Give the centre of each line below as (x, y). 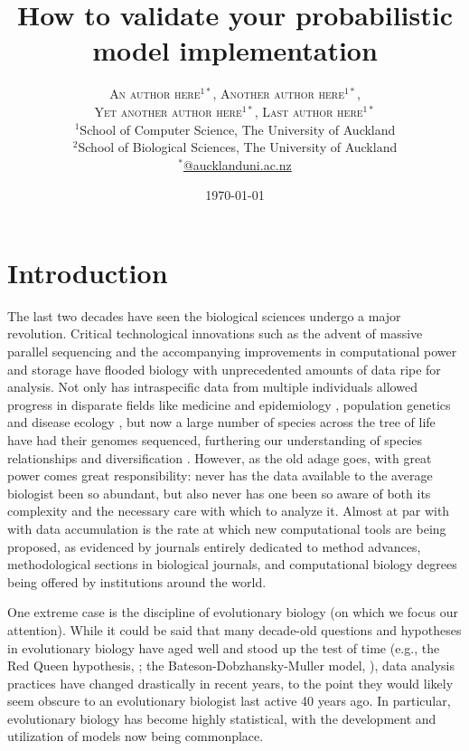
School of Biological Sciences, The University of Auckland (238, 147)
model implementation (235, 50)
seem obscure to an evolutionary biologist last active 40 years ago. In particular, (229, 701)
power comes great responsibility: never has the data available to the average (220, 475)
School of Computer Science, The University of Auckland (238, 129)
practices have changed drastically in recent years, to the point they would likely (230, 683)
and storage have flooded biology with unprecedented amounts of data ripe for (224, 369)
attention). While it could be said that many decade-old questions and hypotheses (234, 629)
